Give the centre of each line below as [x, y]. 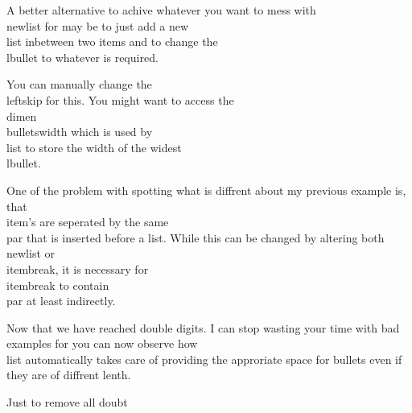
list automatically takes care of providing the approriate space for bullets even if [204, 359]
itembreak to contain [58, 285]
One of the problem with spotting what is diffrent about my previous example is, [206, 190]
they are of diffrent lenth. [69, 375]
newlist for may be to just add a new [98, 25]
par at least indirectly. [61, 301]
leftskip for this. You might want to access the [120, 99]
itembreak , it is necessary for [78, 268]
